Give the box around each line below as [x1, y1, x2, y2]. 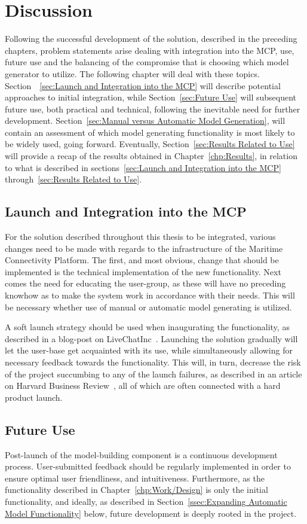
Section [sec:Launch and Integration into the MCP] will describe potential [5, 79, 281, 92]
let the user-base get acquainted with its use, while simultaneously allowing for [5, 344, 293, 357]
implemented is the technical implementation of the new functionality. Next [5, 265, 281, 278]
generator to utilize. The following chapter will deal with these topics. [5, 67, 260, 80]
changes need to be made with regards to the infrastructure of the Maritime [5, 242, 283, 254]
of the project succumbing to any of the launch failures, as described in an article [5, 367, 302, 380]
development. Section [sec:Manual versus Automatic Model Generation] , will [5, 114, 285, 127]
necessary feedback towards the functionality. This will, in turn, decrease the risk [5, 355, 301, 368]
